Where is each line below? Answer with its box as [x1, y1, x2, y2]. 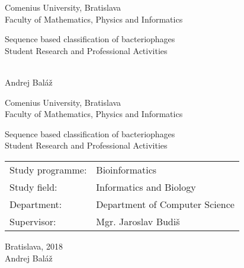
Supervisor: [9, 214, 56, 228]
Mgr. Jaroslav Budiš [96, 214, 180, 228]
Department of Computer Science [96, 197, 235, 211]
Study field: [9, 179, 57, 194]
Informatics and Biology [96, 179, 196, 194]
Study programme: [9, 162, 87, 176]
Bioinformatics [96, 162, 157, 176]
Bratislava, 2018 [5, 239, 63, 252]
